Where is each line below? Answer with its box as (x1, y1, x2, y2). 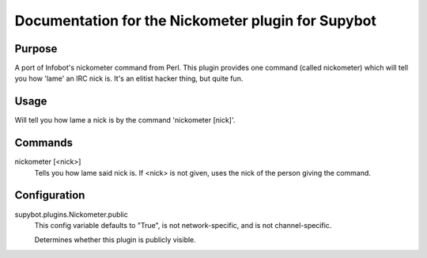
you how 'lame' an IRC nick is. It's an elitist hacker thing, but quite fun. (14, 74, 244, 83)
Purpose (14, 42, 58, 55)
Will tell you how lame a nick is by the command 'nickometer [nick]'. (14, 116, 236, 125)
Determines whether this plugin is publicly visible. (34, 235, 197, 245)
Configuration (14, 188, 85, 202)
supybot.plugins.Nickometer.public (14, 210, 128, 219)
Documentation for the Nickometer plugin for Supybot (14, 12, 377, 29)
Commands (14, 136, 74, 150)
